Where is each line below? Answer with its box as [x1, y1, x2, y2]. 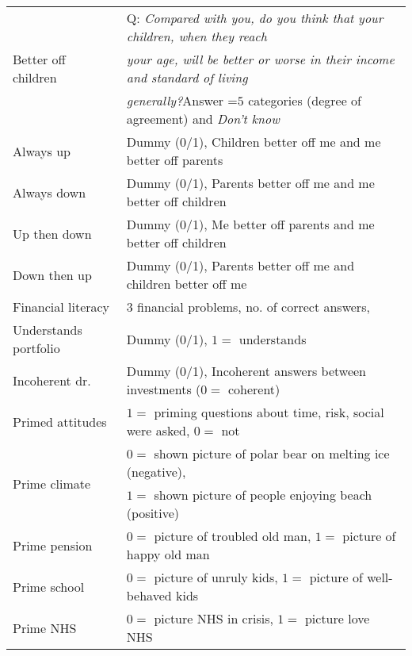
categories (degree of [248, 91, 361, 109]
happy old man [126, 545, 210, 563]
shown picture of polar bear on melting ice [154, 444, 390, 462]
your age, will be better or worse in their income [126, 50, 395, 68]
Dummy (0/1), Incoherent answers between [126, 362, 366, 380]
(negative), [126, 462, 186, 481]
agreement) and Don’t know [126, 109, 280, 128]
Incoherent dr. [13, 370, 91, 389]
